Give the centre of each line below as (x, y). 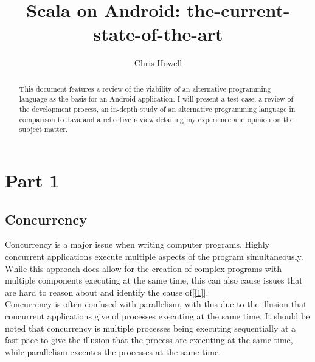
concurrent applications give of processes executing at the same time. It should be (157, 315)
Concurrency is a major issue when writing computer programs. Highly (137, 244)
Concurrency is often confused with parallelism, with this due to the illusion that (156, 304)
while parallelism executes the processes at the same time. (113, 351)
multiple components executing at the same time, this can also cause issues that (154, 280)
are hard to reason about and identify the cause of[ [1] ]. (107, 292)
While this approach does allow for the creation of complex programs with (144, 268)
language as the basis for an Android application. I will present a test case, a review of (156, 99)
